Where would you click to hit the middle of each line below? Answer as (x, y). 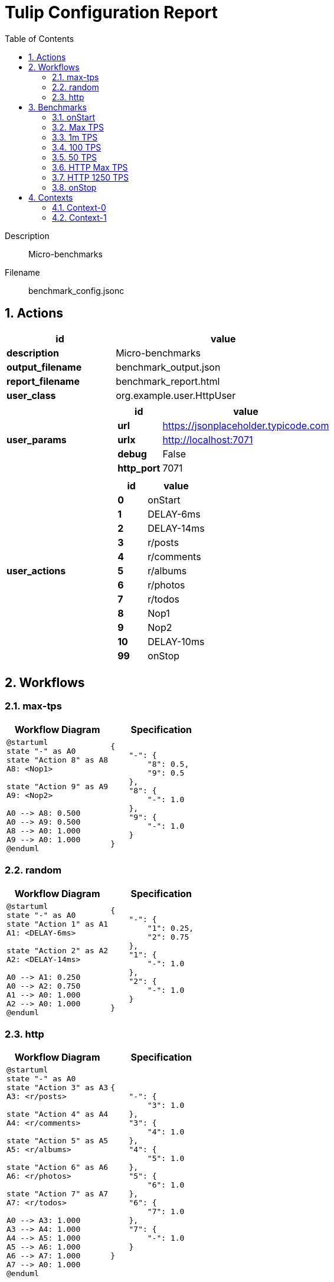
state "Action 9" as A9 (58, 786)
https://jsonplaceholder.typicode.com (246, 425)
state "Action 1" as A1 (58, 924)
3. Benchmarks (58, 107)
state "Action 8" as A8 (58, 760)
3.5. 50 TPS (75, 157)
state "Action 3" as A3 (58, 1088)
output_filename (44, 367)
